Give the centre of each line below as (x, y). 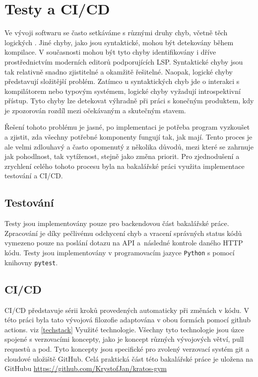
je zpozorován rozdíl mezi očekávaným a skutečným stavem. (95, 110)
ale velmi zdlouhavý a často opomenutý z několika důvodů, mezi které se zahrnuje (129, 146)
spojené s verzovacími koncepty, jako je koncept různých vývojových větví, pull (124, 339)
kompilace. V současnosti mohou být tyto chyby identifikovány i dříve (110, 52)
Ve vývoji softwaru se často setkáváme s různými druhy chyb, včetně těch (116, 33)
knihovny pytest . (31, 262)
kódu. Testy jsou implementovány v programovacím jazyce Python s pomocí (120, 253)
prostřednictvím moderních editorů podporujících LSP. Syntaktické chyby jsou (124, 61)
